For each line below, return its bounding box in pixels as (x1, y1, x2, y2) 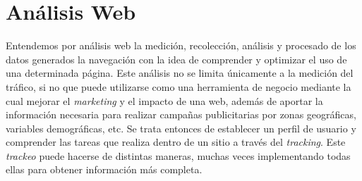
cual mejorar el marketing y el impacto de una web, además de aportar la (6, 93, 323, 108)
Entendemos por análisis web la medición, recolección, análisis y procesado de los (6, 38, 356, 53)
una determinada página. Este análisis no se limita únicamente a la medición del (6, 65, 354, 80)
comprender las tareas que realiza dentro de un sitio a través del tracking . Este (6, 135, 346, 149)
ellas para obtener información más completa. (6, 162, 203, 177)
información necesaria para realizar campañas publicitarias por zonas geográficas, (6, 107, 356, 122)
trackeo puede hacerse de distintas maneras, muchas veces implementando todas (6, 148, 351, 163)
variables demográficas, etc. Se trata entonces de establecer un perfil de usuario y (6, 120, 356, 135)
